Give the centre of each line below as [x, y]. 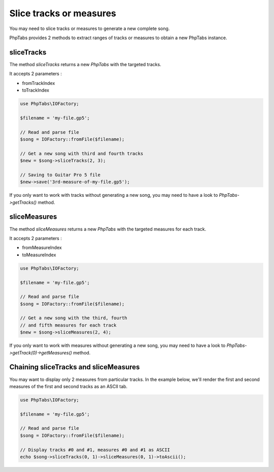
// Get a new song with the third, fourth [74, 318]
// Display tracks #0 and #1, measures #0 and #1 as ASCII [95, 450]
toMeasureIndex [39, 255]
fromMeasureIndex [42, 248]
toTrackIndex [36, 90]
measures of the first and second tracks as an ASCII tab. [68, 386]
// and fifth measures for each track [68, 325]
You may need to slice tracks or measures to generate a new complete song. [90, 28]
